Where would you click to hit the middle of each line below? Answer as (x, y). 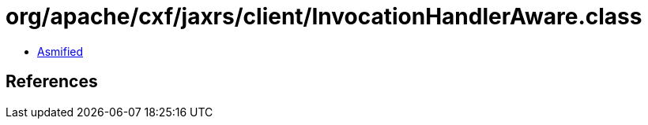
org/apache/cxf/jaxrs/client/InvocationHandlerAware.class (324, 17)
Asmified (60, 51)
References (52, 82)
